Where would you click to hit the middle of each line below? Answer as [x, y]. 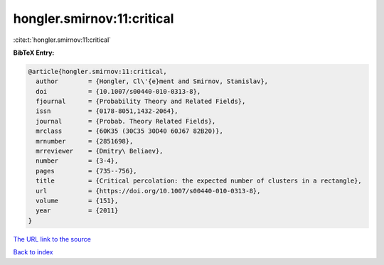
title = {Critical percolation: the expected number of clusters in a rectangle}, [199, 181]
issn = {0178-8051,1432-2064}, [107, 111]
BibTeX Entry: [34, 53]
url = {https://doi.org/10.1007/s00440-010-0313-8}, [148, 191]
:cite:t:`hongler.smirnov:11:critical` [62, 40]
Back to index [33, 252]
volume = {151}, [77, 201]
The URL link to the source [52, 239]
